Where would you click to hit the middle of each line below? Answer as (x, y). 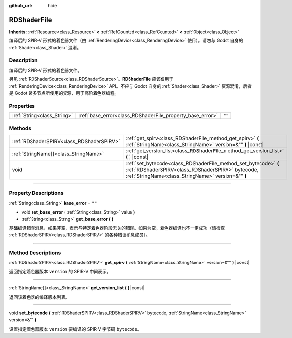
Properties (22, 106)
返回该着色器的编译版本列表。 (39, 297)
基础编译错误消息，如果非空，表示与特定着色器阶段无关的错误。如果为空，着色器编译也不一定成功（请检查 (117, 228)
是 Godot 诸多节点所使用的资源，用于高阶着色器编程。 (64, 93)
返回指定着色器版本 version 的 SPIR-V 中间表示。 (60, 271)
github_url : (20, 6)
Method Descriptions (35, 253)
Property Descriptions (36, 193)
